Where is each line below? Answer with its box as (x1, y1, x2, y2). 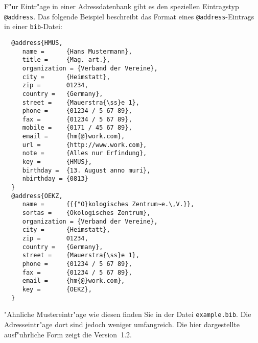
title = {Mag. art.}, (22, 56, 110, 64)
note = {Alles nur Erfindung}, (22, 150, 147, 157)
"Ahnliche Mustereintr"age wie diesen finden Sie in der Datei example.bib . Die (4, 309, 251, 320)
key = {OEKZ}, (22, 285, 92, 293)
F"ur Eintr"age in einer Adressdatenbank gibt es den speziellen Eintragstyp (4, 1, 239, 11)
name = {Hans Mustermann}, (22, 47, 132, 55)
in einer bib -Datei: (4, 21, 62, 32)
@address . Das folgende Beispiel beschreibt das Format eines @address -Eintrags (4, 11, 254, 21)
